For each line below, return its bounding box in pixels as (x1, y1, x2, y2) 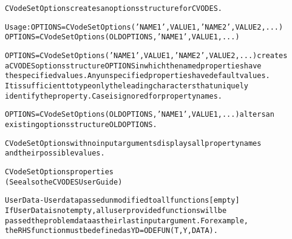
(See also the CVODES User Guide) (5, 177, 123, 186)
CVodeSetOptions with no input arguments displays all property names (5, 139, 262, 148)
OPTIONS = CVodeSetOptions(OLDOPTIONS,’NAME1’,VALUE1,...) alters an (5, 110, 274, 119)
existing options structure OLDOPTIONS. (5, 120, 157, 129)
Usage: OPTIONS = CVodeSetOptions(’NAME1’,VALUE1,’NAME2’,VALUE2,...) (5, 22, 284, 31)
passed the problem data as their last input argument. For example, (5, 216, 248, 225)
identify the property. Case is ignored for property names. (5, 91, 223, 100)
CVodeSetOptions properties (5, 167, 114, 176)
